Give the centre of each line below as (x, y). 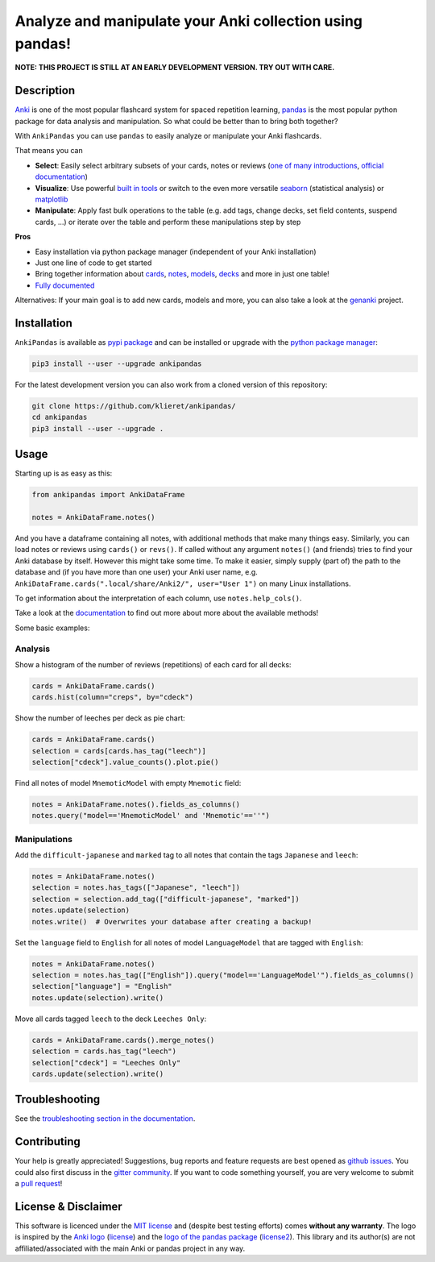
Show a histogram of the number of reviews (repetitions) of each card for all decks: (153, 664)
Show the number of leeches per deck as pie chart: (100, 718)
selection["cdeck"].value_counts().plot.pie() (125, 762)
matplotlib (52, 199)
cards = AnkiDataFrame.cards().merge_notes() (123, 1040)
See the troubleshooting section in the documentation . (105, 1119)
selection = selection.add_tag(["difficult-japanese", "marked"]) (166, 899)
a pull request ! (39, 1184)
